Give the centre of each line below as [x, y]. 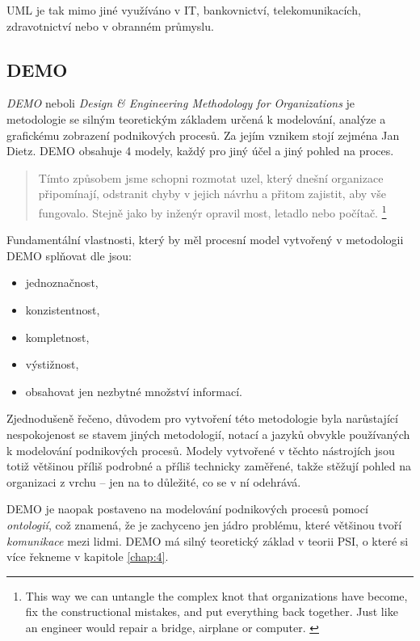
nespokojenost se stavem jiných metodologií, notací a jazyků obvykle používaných [208, 434]
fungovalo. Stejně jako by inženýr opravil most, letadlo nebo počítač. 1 [212, 211]
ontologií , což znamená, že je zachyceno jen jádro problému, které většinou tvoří [204, 524]
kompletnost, [57, 337]
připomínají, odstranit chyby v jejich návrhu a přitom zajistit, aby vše [212, 194]
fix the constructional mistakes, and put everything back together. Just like [212, 611]
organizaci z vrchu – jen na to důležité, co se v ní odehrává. [154, 481]
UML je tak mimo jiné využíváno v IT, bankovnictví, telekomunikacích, [184, 10]
